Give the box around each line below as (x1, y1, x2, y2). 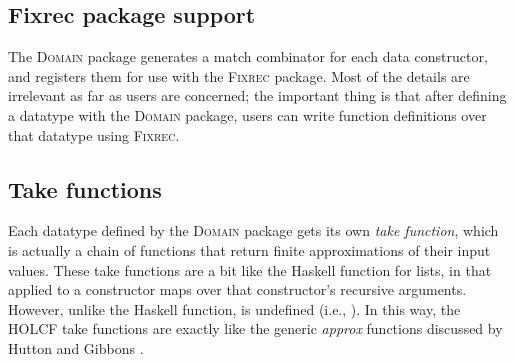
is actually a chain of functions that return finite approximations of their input (8, 239, 491, 260)
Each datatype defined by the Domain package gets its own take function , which (8, 220, 499, 241)
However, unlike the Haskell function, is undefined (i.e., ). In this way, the (8, 298, 461, 319)
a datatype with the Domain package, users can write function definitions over (8, 104, 487, 125)
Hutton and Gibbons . (8, 337, 144, 358)
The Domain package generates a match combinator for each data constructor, (8, 46, 488, 67)
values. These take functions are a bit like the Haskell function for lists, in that (8, 259, 492, 280)
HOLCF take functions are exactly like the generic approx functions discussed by (8, 318, 503, 339)
